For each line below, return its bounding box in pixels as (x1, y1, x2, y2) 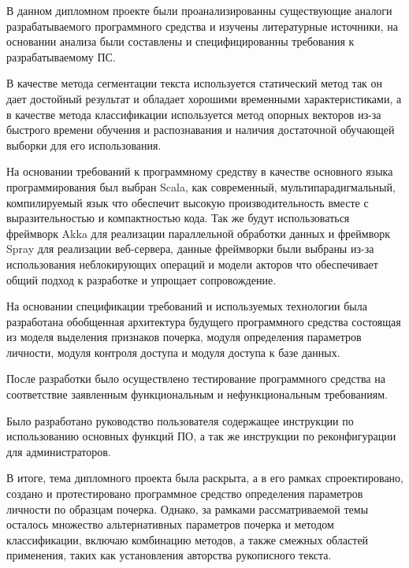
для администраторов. (6, 443, 111, 459)
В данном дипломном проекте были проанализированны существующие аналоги (6, 2, 392, 18)
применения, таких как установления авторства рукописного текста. (6, 547, 332, 563)
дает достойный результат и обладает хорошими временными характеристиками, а (6, 90, 402, 106)
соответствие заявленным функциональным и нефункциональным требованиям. (6, 386, 388, 403)
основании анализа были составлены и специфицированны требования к (6, 33, 355, 50)
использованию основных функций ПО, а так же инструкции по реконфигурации (6, 428, 396, 444)
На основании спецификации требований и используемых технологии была (6, 298, 367, 314)
